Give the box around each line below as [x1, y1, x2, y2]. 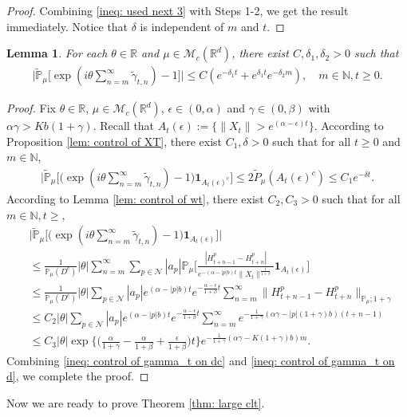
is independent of [140, 18, 224, 34]
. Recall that [93, 117, 155, 134]
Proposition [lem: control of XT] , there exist [6, 132, 222, 149]
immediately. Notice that [6, 18, 128, 34]
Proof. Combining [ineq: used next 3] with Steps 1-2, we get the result [6, 2, 349, 18]
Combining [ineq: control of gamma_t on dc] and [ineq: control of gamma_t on [6, 352, 395, 368]
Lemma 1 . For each [6, 45, 108, 61]
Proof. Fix [6, 100, 56, 116]
